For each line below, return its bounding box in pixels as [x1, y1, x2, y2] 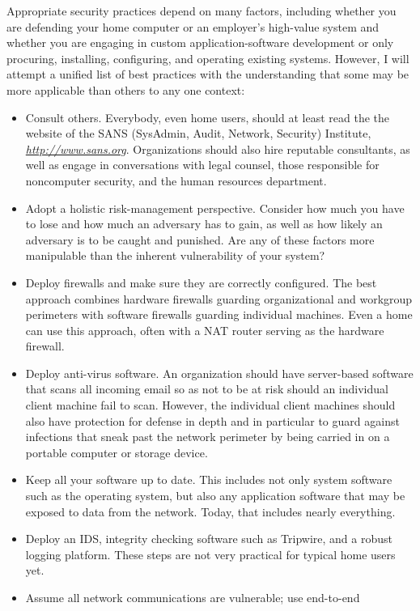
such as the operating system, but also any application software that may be [25, 487, 405, 504]
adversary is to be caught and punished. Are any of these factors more [25, 231, 375, 248]
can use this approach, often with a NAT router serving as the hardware [25, 321, 384, 338]
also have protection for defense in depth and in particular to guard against [25, 412, 400, 429]
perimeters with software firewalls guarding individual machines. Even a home [25, 306, 413, 323]
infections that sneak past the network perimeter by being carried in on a [25, 428, 390, 445]
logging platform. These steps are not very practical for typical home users [25, 545, 396, 562]
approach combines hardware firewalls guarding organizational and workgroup [25, 290, 413, 307]
